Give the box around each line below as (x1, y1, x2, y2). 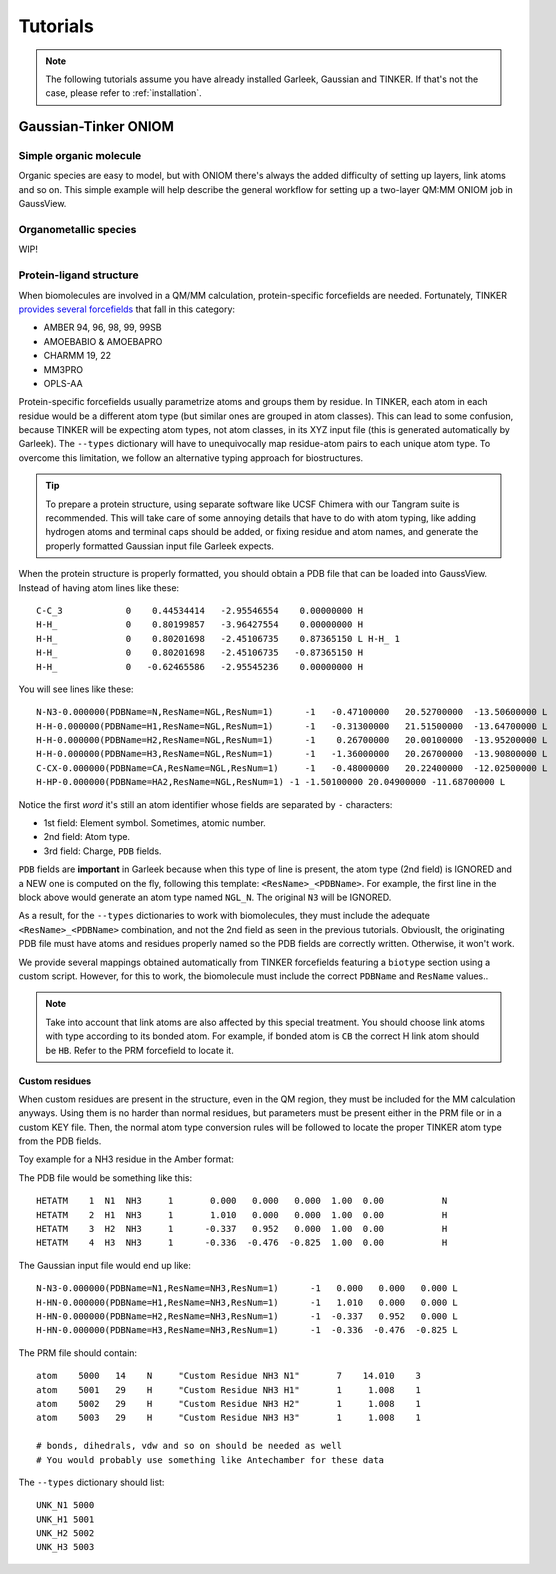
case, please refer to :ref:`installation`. (45, 87, 202, 99)
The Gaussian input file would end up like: (18, 1259, 192, 1271)
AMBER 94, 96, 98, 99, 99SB (43, 321, 162, 334)
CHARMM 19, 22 (43, 350, 112, 362)
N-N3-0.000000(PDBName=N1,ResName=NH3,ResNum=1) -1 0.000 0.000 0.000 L (36, 1283, 459, 1294)
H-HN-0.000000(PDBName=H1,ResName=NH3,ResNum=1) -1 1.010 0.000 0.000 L (36, 1296, 459, 1308)
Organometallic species (18, 223, 137, 237)
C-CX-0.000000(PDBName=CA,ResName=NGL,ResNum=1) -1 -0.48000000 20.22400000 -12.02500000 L (36, 762, 548, 774)
